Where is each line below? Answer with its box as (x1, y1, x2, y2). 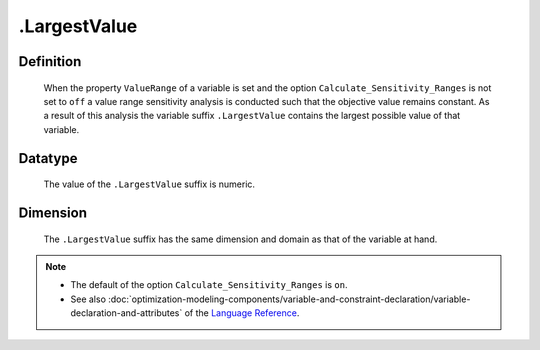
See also (70, 293, 107, 305)
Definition (18, 53, 82, 70)
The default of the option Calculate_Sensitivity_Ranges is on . (70, 279, 348, 291)
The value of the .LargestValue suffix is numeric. (43, 178, 255, 190)
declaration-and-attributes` (70, 307, 183, 319)
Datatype (18, 150, 78, 167)
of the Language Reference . (184, 307, 300, 319)
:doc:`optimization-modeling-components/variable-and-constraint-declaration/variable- (108, 293, 471, 305)
